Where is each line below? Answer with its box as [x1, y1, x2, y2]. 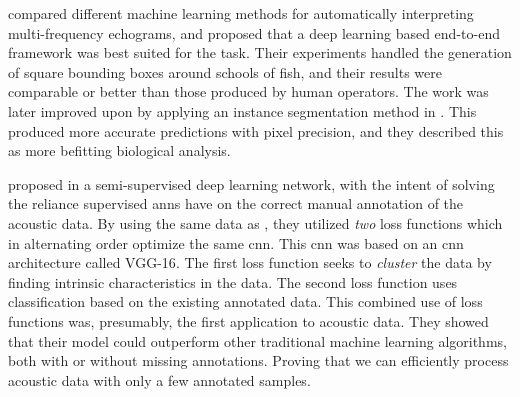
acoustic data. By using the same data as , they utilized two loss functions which [8, 212, 503, 233]
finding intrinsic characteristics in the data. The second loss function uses [8, 271, 458, 292]
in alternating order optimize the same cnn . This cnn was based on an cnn [8, 232, 464, 253]
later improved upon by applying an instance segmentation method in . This [8, 100, 477, 121]
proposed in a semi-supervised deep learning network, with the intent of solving [8, 173, 495, 194]
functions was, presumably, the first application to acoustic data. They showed [8, 310, 489, 331]
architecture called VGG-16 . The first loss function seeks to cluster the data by [8, 252, 492, 273]
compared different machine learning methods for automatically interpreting [8, 3, 474, 23]
